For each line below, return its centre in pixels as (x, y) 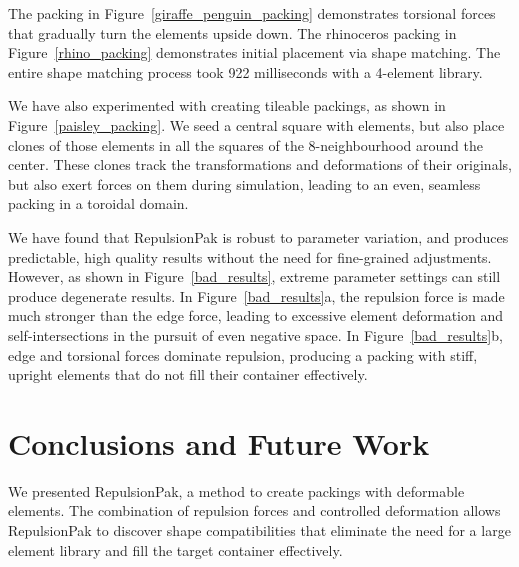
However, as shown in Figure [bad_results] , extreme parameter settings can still (254, 276)
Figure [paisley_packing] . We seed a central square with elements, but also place (256, 124)
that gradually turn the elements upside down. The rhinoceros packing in (232, 32)
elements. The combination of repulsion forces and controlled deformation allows (254, 510)
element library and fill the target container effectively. (175, 549)
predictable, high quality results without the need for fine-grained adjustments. (250, 256)
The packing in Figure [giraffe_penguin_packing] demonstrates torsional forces (252, 13)
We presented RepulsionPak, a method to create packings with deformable (236, 490)
